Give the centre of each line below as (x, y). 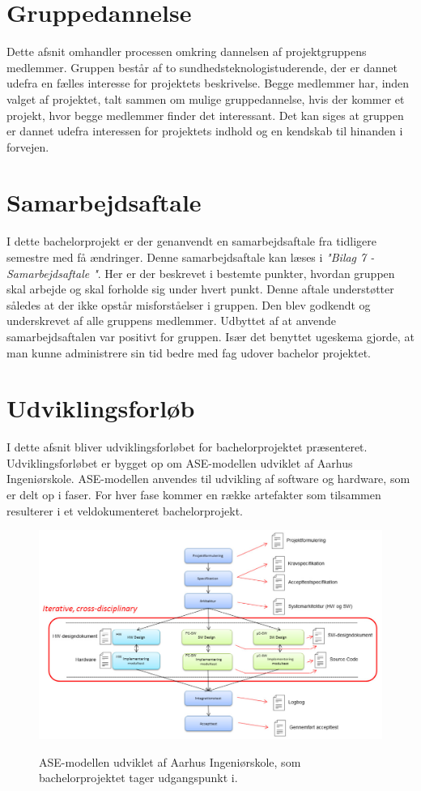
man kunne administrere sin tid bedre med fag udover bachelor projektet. (189, 352)
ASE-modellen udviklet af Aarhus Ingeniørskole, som (170, 761)
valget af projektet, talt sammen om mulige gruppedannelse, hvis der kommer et (206, 98)
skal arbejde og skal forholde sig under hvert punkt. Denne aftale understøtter (200, 289)
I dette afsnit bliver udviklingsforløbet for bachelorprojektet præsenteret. (187, 447)
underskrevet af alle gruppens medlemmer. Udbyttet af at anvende (172, 321)
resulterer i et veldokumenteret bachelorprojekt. (125, 510)
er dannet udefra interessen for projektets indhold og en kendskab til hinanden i (205, 131)
